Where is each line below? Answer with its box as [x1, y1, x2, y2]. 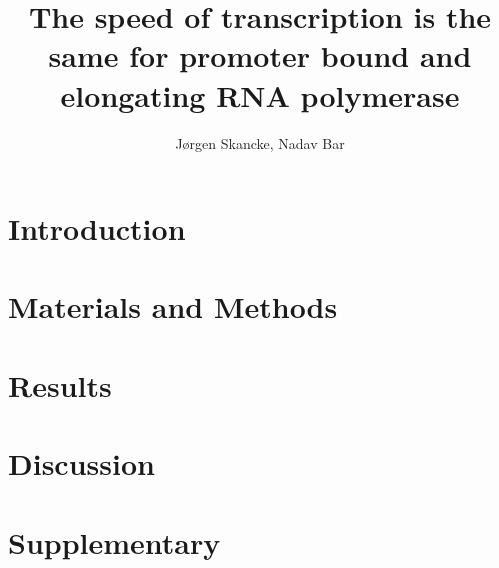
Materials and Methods [8, 286, 338, 327]
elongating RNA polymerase [60, 74, 460, 115]
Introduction [8, 208, 186, 249]
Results [8, 364, 112, 405]
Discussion [8, 443, 155, 484]
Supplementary [8, 521, 221, 562]
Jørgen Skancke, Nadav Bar [175, 132, 345, 153]
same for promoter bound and [48, 35, 472, 76]
